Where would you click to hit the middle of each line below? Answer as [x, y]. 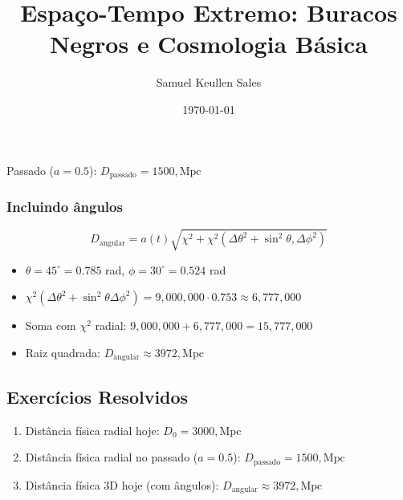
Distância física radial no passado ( [112, 457]
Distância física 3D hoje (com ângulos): [122, 484]
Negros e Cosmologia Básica [209, 44]
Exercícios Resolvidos [98, 396]
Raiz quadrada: [63, 352]
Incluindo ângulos [65, 206]
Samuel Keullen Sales [209, 82]
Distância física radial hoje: [92, 430]
